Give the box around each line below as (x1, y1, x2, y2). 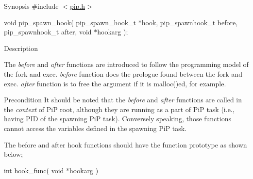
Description (4, 43, 38, 53)
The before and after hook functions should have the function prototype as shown (4, 139, 247, 149)
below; (4, 149, 23, 159)
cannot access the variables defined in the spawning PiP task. (4, 123, 187, 133)
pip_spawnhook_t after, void (4, 27, 92, 37)
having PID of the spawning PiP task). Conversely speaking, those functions (4, 114, 231, 124)
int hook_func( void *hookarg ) (4, 165, 99, 175)
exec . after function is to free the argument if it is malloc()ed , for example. (4, 78, 226, 88)
